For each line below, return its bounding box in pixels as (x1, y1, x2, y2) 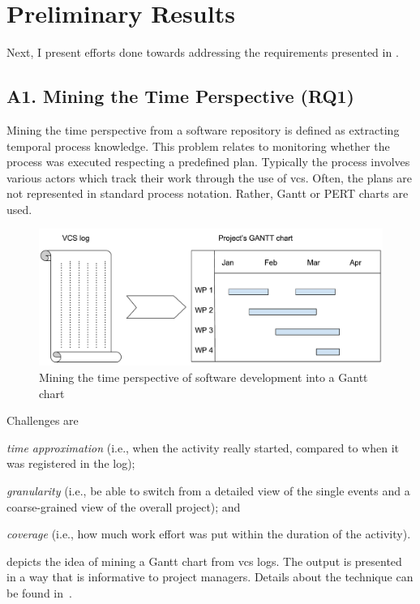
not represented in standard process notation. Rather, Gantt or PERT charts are (6, 185, 409, 202)
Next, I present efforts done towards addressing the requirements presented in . (6, 44, 399, 61)
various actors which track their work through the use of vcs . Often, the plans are (6, 169, 412, 186)
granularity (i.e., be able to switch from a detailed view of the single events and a (6, 482, 410, 499)
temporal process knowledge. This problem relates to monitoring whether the (6, 137, 390, 154)
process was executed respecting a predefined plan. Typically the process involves (6, 153, 410, 170)
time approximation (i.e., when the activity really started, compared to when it (6, 439, 399, 456)
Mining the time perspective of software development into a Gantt (39, 369, 368, 386)
